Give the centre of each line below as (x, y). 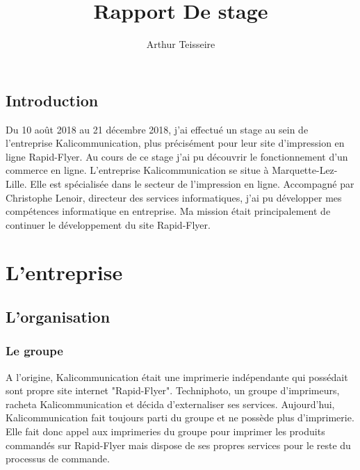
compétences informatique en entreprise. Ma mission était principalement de (168, 211)
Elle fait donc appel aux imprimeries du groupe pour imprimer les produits (165, 431)
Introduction (52, 100)
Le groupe (34, 351)
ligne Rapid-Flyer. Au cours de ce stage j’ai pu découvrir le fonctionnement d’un (177, 156)
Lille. (16, 183)
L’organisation (58, 317)
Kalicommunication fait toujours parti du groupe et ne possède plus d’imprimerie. (180, 418)
